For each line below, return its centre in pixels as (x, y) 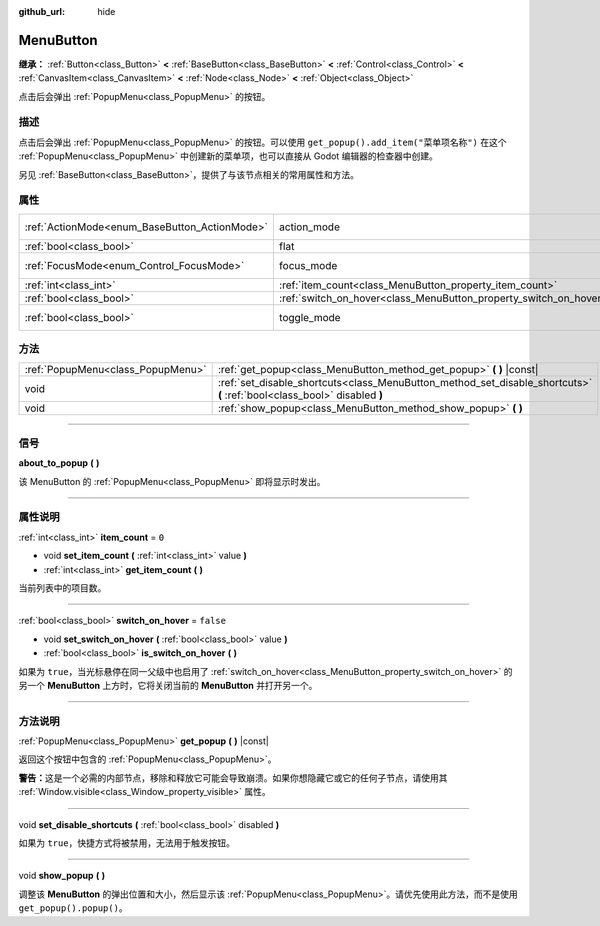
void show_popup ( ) (62, 876)
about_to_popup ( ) (59, 463)
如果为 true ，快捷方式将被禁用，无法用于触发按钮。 (126, 843)
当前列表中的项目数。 (62, 587)
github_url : (41, 11)
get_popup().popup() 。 (73, 908)
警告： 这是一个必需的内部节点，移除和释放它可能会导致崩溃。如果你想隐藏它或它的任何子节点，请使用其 (233, 777)
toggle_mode (309, 317)
